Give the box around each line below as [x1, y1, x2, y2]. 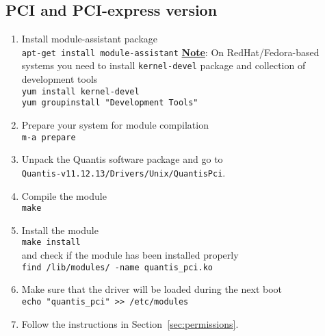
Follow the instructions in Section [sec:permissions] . [21, 316, 239, 331]
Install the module [21, 222, 99, 237]
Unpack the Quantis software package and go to [21, 152, 223, 166]
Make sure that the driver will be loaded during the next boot [21, 282, 283, 296]
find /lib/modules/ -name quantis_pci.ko [21, 262, 213, 272]
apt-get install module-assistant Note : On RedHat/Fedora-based [21, 44, 320, 59]
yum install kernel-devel [21, 86, 140, 96]
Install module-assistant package [21, 31, 158, 46]
